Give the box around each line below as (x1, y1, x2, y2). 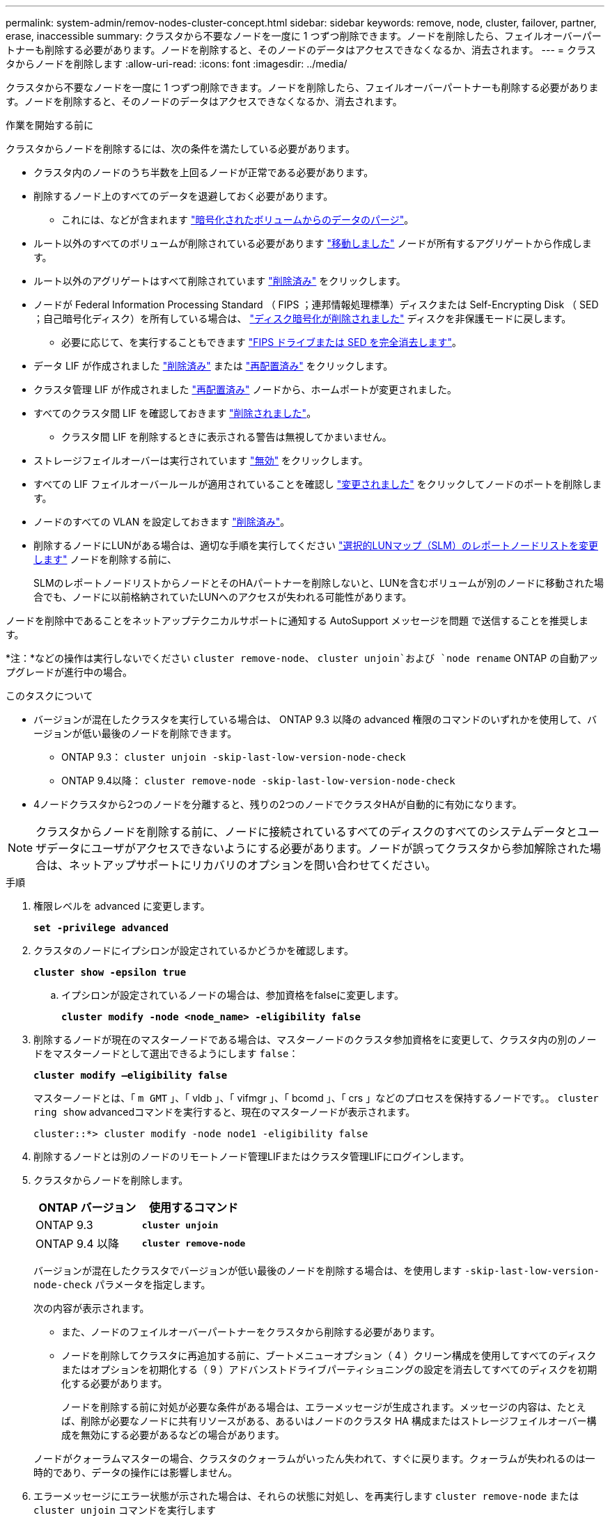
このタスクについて (6, 690, 93, 702)
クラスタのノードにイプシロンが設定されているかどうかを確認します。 (33, 944, 354, 956)
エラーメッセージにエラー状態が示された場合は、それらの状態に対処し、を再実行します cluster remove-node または (33, 1490, 579, 1502)
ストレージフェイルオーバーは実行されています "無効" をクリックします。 (33, 454, 368, 466)
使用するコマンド (149, 1201, 239, 1214)
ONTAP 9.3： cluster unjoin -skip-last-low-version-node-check (61, 751, 406, 763)
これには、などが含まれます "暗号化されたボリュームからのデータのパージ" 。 (61, 214, 414, 225)
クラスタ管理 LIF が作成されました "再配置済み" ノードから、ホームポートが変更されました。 (33, 383, 458, 395)
